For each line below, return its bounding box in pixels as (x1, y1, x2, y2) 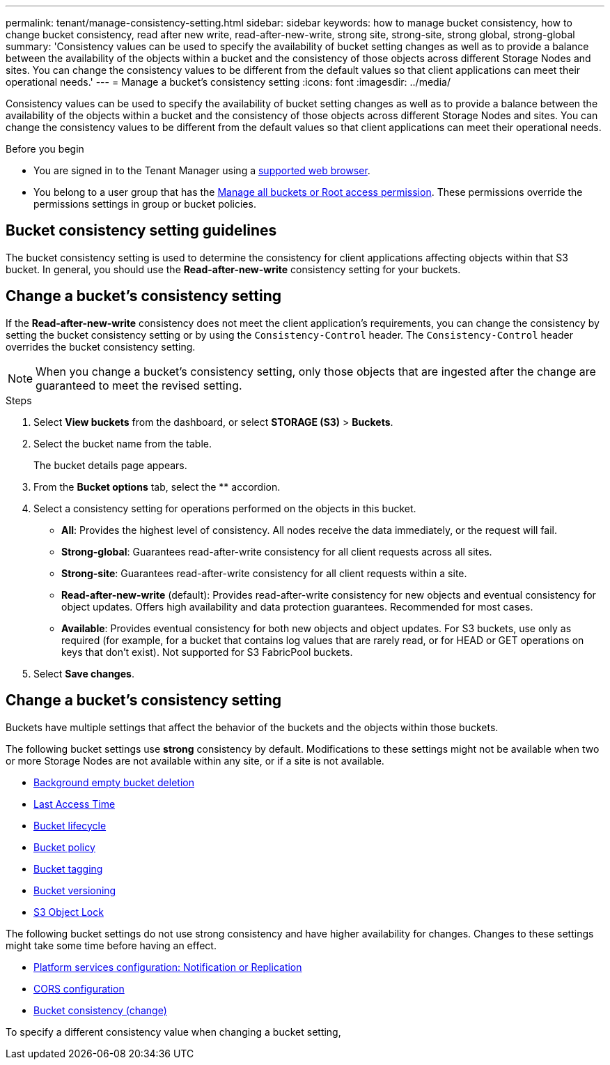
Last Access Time (33, 797, 116, 810)
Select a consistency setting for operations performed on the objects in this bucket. (33, 502, 416, 514)
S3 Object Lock (33, 905, 104, 918)
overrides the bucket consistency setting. (6, 340, 196, 353)
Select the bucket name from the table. (33, 437, 212, 450)
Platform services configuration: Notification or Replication (33, 960, 302, 973)
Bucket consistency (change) (33, 1004, 167, 1016)
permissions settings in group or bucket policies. (33, 198, 256, 210)
